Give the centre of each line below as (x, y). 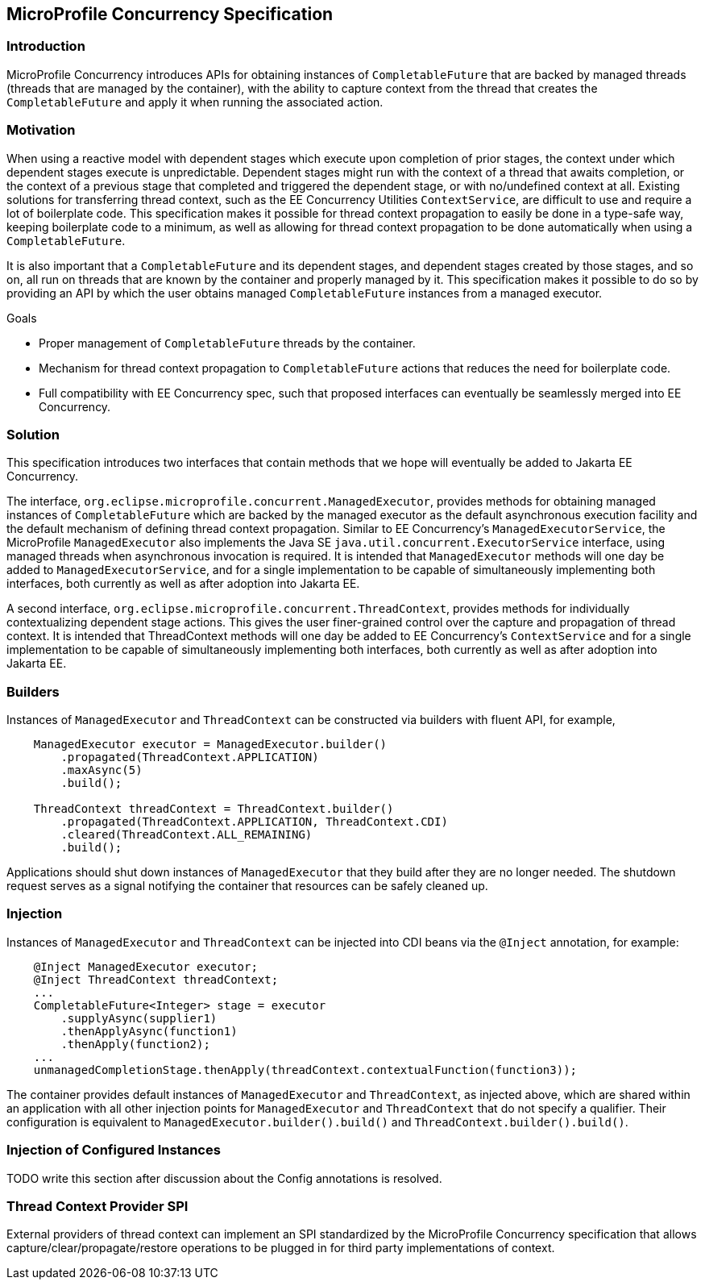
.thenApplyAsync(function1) (149, 1031)
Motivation (41, 130)
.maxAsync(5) (102, 770)
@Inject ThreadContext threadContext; (156, 979)
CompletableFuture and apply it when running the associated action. (195, 102)
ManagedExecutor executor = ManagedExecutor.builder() (210, 745)
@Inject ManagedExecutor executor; (145, 966)
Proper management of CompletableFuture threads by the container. (227, 343)
